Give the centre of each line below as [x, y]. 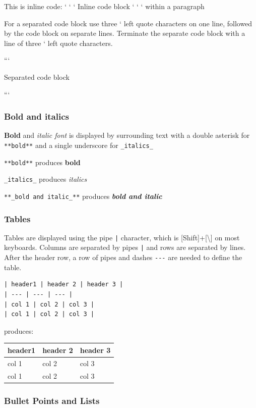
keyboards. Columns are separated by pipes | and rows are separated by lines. [125, 247]
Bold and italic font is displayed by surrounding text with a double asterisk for [127, 135]
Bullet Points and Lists [52, 400]
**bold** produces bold [42, 162]
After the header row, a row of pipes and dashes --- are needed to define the [123, 257]
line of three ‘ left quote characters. [58, 43]
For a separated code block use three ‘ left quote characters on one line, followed [128, 23]
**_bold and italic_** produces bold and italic [83, 196]
